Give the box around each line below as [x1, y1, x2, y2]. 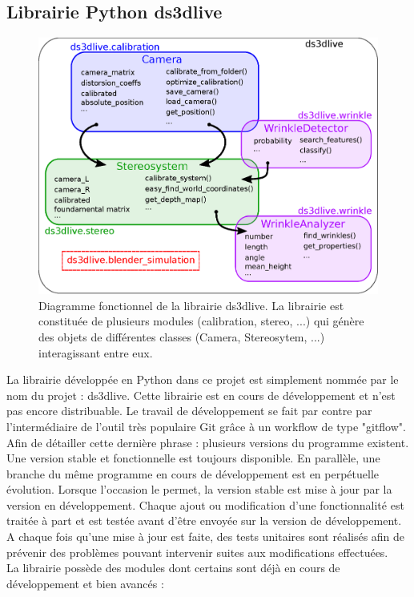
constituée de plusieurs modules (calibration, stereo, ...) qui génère [38, 313, 364, 329]
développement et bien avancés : [6, 575, 164, 591]
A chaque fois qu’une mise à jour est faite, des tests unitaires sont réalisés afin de [6, 528, 405, 545]
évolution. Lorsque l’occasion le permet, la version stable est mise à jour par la [6, 481, 392, 498]
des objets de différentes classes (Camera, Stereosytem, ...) [38, 328, 325, 345]
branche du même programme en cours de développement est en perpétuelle [6, 465, 380, 482]
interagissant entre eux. [38, 344, 153, 361]
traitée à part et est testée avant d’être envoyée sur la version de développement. [6, 512, 402, 529]
